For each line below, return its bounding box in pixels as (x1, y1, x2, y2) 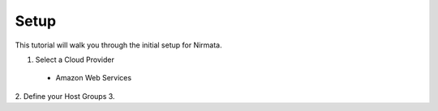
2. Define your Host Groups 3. (15, 91, 115, 101)
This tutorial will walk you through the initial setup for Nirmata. (15, 40, 222, 50)
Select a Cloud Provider (35, 55, 115, 64)
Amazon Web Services (55, 73, 132, 83)
